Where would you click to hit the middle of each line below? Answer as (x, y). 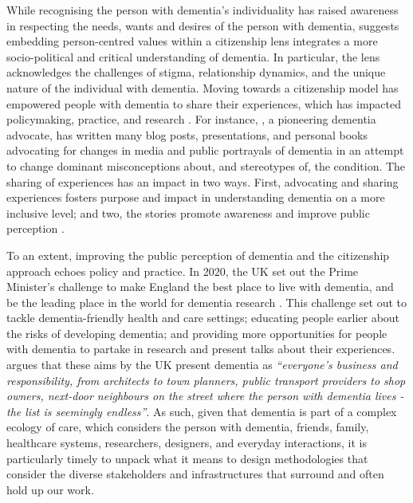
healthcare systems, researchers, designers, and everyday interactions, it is (187, 443)
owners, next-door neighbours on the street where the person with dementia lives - (205, 396)
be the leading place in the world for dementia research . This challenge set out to (207, 302)
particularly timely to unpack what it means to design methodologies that (187, 458)
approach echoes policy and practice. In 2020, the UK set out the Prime (183, 271)
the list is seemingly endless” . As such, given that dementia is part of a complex (202, 411)
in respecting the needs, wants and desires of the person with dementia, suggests (203, 25)
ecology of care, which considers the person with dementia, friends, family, (188, 427)
